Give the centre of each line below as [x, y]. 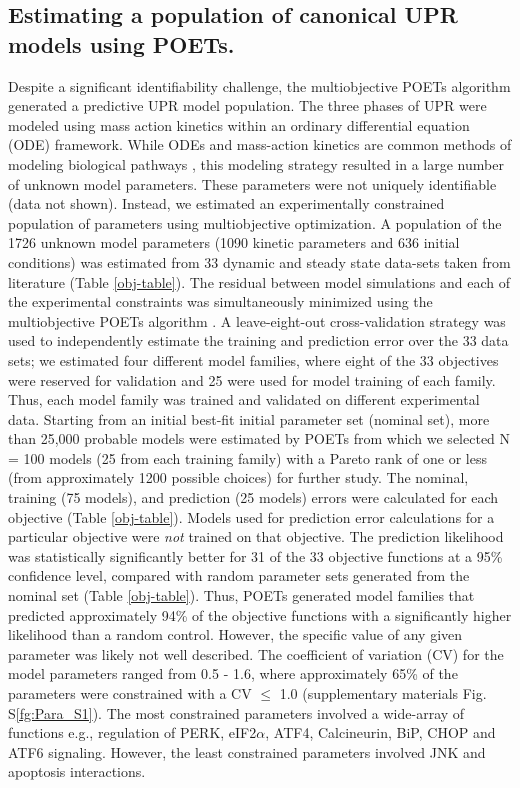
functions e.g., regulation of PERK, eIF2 [132, 732]
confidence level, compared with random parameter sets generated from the [239, 575]
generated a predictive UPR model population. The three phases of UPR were [247, 105]
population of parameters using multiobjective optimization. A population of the [255, 222]
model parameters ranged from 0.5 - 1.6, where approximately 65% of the [233, 673]
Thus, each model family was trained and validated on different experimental [244, 399]
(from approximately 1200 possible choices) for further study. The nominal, [238, 477]
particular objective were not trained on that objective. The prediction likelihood [256, 536]
